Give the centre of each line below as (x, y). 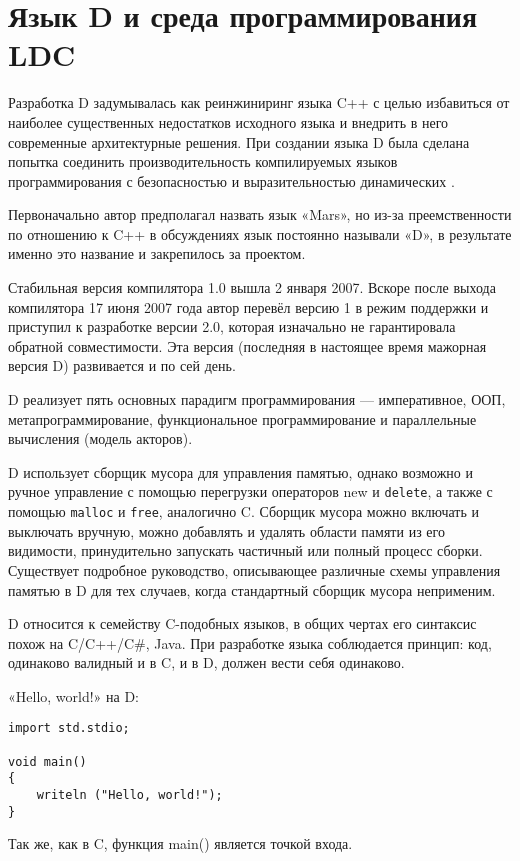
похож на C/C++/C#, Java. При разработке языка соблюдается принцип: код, (250, 642)
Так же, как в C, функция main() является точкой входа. (180, 843)
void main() (47, 761)
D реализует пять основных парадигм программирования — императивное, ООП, (257, 399)
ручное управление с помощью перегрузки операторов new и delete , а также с (250, 491)
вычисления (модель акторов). (100, 438)
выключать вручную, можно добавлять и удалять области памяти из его (226, 530)
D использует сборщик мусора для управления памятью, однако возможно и (240, 471)
